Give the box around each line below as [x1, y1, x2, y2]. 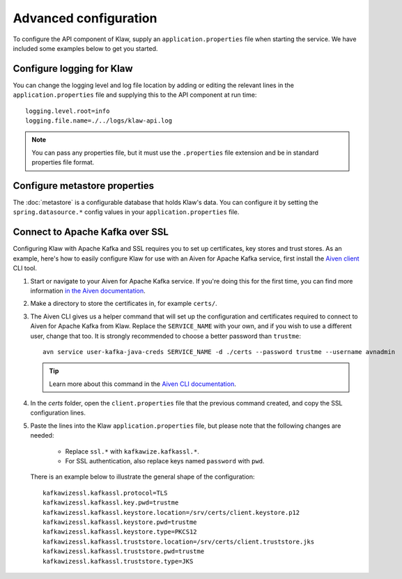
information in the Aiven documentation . [30, 286, 146, 295]
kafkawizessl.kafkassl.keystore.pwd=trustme [42, 518, 198, 526]
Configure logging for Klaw [13, 63, 133, 75]
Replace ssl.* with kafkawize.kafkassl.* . [65, 447, 200, 456]
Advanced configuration [13, 10, 157, 26]
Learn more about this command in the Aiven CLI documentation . [49, 380, 236, 388]
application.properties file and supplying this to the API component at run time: [13, 91, 257, 99]
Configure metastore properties [13, 180, 155, 192]
